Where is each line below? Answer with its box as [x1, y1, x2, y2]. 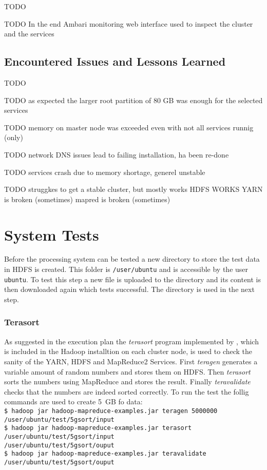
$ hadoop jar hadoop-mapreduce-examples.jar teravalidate [4, 450, 206, 458]
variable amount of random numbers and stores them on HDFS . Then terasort [4, 366, 251, 377]
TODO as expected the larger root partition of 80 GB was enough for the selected [4, 94, 263, 105]
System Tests [4, 224, 99, 245]
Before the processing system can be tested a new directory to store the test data [4, 253, 260, 264]
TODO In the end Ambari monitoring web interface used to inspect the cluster [4, 18, 253, 29]
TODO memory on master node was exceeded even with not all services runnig [4, 122, 254, 132]
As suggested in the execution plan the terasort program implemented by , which [4, 336, 259, 346]
